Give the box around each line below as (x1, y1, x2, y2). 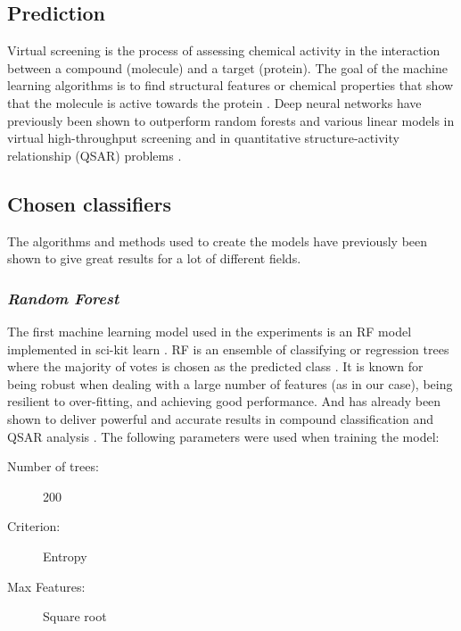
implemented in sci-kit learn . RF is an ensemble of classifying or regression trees (7, 339, 449, 358)
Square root (43, 607, 107, 626)
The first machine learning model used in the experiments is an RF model (7, 321, 412, 340)
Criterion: (7, 517, 61, 536)
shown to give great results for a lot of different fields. (7, 249, 301, 268)
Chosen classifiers (7, 189, 171, 217)
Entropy (43, 546, 87, 565)
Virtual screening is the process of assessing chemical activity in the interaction (7, 41, 440, 60)
